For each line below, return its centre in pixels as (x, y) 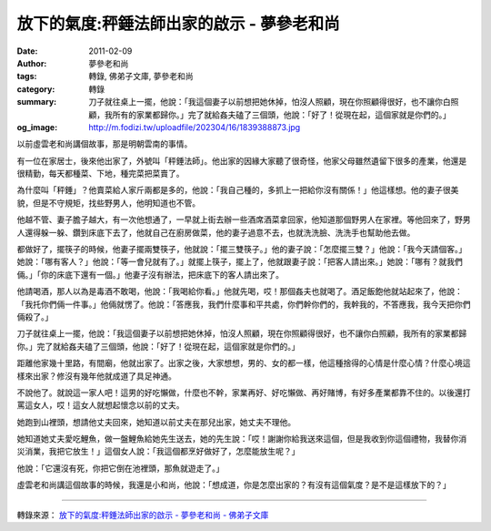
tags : (27, 77)
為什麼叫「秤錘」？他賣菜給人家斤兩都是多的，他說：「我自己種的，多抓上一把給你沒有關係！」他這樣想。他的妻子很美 (238, 190)
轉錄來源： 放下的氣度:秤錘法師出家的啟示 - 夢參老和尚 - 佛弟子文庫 (143, 515)
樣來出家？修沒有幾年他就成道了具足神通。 (96, 376)
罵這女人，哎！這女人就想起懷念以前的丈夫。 (100, 405)
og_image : (37, 127)
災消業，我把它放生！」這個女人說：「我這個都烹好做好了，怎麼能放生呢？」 (158, 452)
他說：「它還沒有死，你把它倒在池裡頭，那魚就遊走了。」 (120, 468)
